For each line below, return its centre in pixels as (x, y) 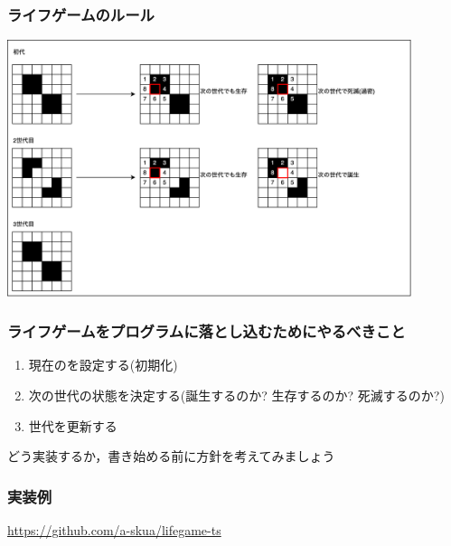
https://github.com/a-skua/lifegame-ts (114, 530)
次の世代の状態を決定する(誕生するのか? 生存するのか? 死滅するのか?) (236, 395)
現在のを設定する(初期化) (103, 365)
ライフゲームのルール (81, 14)
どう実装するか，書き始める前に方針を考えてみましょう (171, 456)
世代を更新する (73, 425)
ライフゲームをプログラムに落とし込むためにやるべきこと (207, 331)
